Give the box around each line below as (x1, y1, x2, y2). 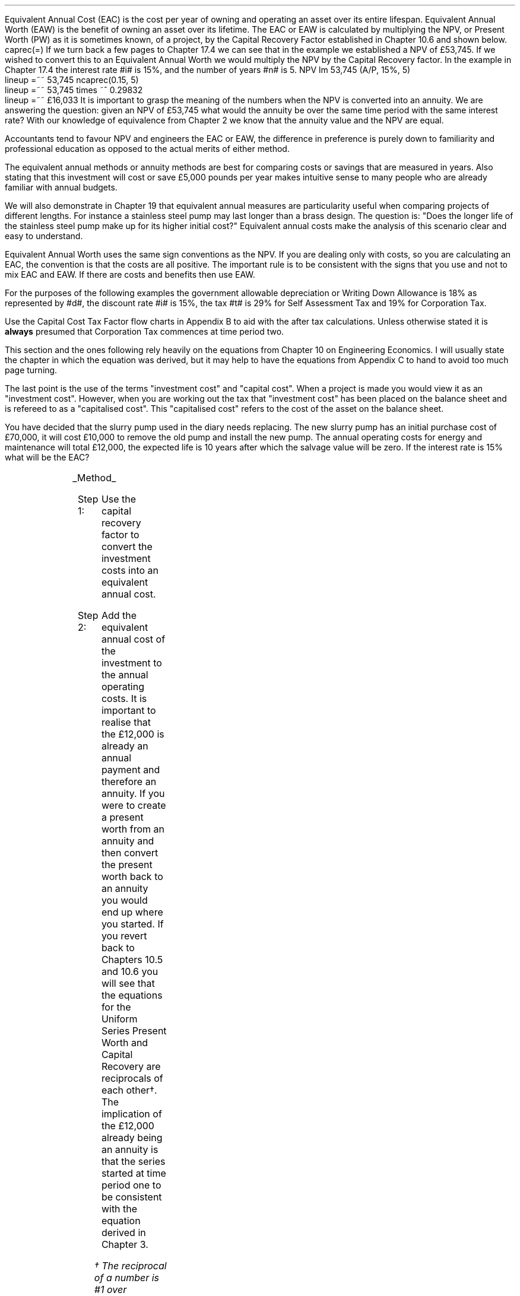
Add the (101, 609, 137, 621)
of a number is (94, 1272, 160, 1284)
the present (101, 859, 153, 871)
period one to (101, 1179, 161, 1191)
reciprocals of (101, 1072, 163, 1084)
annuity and (101, 835, 154, 847)
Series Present (101, 1025, 167, 1037)
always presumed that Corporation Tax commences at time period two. (5, 326, 284, 336)
